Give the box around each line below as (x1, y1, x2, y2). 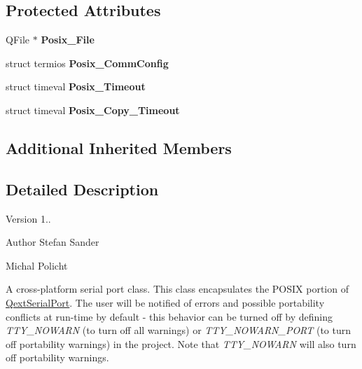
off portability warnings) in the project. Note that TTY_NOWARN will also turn (6, 336, 356, 351)
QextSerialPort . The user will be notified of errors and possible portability (6, 295, 325, 309)
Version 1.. (6, 211, 51, 225)
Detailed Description (6, 178, 159, 200)
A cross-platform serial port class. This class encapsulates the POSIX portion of (6, 281, 349, 296)
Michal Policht (6, 258, 68, 272)
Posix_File (41, 32, 95, 47)
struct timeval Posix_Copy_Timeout (6, 102, 180, 117)
